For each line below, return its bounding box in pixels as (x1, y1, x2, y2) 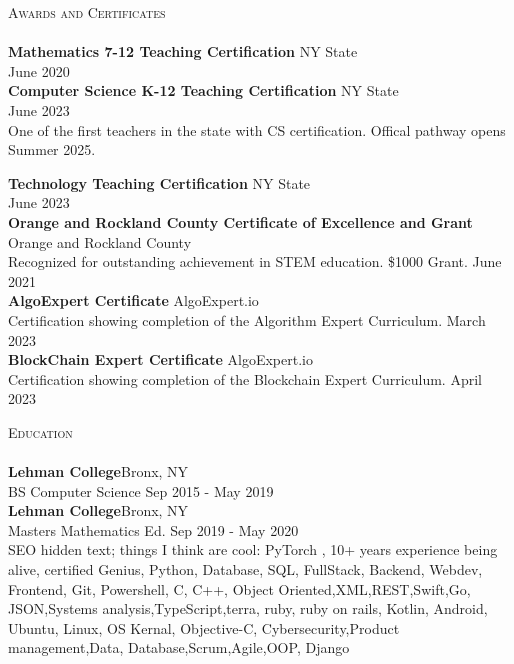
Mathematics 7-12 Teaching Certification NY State (8, 41, 358, 62)
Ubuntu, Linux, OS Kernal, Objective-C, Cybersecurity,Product (8, 617, 400, 638)
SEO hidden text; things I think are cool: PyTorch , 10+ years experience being (8, 539, 498, 560)
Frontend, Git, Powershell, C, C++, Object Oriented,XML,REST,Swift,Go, (8, 578, 471, 599)
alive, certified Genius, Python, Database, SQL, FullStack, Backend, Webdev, (8, 559, 483, 580)
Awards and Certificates (8, 2, 166, 22)
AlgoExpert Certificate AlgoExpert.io (8, 290, 259, 311)
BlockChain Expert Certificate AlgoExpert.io (8, 349, 313, 370)
